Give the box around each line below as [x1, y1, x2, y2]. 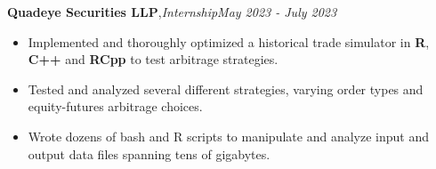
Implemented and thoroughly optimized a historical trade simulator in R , [28, 32, 430, 51]
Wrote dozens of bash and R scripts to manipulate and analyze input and [28, 126, 429, 145]
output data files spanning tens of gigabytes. [28, 144, 270, 163]
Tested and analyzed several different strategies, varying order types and [28, 79, 424, 98]
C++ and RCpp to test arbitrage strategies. [28, 50, 279, 68]
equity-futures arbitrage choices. [28, 97, 203, 116]
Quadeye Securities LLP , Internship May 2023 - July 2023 [7, 3, 337, 20]
